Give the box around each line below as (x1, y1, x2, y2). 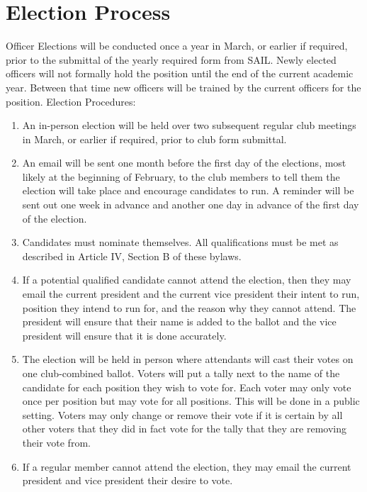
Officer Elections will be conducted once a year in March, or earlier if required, (6, 38, 348, 53)
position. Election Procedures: (6, 94, 136, 108)
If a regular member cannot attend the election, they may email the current (22, 459, 351, 474)
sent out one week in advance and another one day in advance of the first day (22, 197, 359, 212)
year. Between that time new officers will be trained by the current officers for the (6, 79, 361, 94)
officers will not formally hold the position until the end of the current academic (6, 66, 354, 81)
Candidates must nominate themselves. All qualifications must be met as (22, 235, 339, 250)
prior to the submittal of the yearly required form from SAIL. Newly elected (6, 52, 337, 67)
